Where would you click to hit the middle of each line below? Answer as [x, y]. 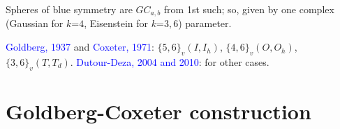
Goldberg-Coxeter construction [158, 111]
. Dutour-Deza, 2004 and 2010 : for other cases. [170, 61]
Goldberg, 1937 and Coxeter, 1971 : [80, 47]
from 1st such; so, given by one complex [249, 9]
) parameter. [205, 23]
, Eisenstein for [116, 23]
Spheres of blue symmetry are [69, 9]
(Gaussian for [35, 23]
